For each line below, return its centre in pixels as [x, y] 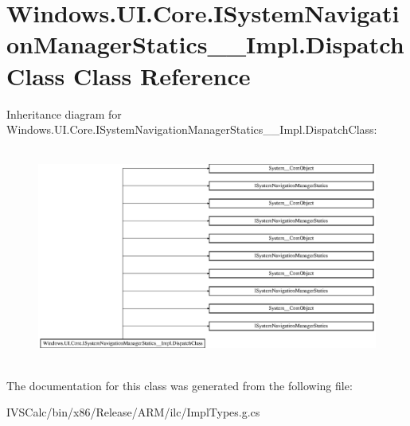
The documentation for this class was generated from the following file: [180, 385]
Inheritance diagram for [64, 113]
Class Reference [162, 75]
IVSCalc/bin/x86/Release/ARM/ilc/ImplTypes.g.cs [133, 412]
